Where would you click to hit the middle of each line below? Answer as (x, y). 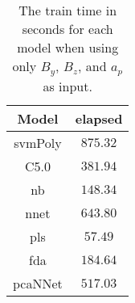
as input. (67, 86)
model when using (68, 47)
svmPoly (38, 142)
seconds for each (67, 29)
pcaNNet (38, 283)
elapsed (99, 118)
